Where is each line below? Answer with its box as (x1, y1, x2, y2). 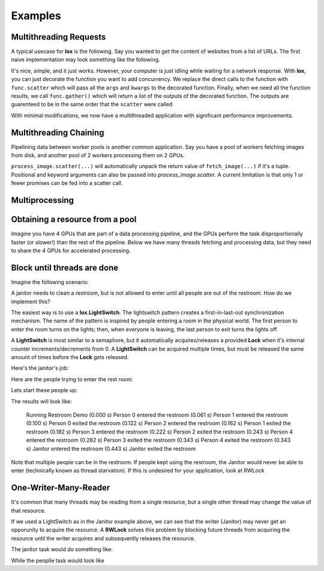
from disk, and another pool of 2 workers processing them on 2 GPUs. (11, 152, 185, 159)
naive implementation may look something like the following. (11, 56, 160, 63)
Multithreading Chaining (11, 127, 104, 137)
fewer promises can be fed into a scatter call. (11, 180, 123, 187)
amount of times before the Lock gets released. (11, 354, 129, 360)
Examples (11, 9, 61, 22)
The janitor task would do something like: (11, 546, 113, 553)
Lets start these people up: (11, 387, 78, 394)
